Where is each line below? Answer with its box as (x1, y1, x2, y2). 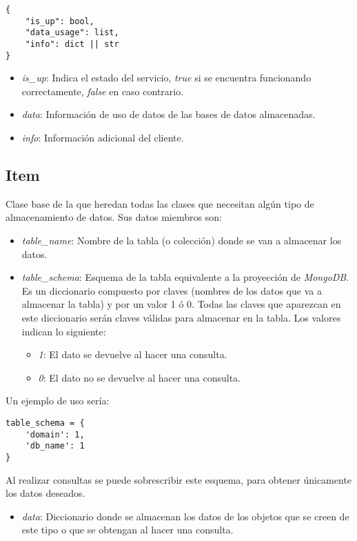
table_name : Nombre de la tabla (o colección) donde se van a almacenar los (21, 233, 342, 248)
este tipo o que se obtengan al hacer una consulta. (21, 522, 234, 537)
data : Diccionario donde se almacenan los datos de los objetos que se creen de (21, 509, 349, 523)
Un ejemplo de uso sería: (6, 393, 110, 408)
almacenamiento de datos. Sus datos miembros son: (6, 210, 222, 224)
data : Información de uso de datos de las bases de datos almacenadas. (21, 107, 316, 121)
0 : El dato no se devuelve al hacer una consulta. (38, 370, 241, 384)
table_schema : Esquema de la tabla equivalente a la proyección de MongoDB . (21, 270, 349, 284)
